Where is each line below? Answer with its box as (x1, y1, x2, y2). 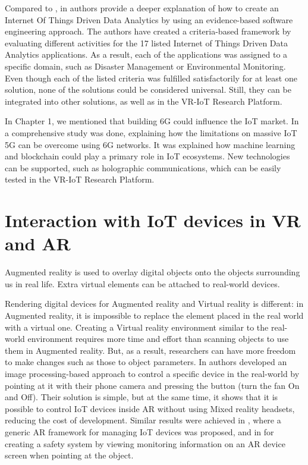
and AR (5, 231, 71, 256)
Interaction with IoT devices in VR (5, 208, 301, 232)
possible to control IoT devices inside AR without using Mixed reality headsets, (5, 402, 295, 414)
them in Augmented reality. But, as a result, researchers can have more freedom (5, 344, 296, 356)
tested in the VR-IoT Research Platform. (5, 173, 155, 186)
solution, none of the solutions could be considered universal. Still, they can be (5, 83, 291, 96)
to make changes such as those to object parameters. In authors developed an (5, 356, 287, 368)
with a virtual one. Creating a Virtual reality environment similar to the (5, 321, 269, 333)
